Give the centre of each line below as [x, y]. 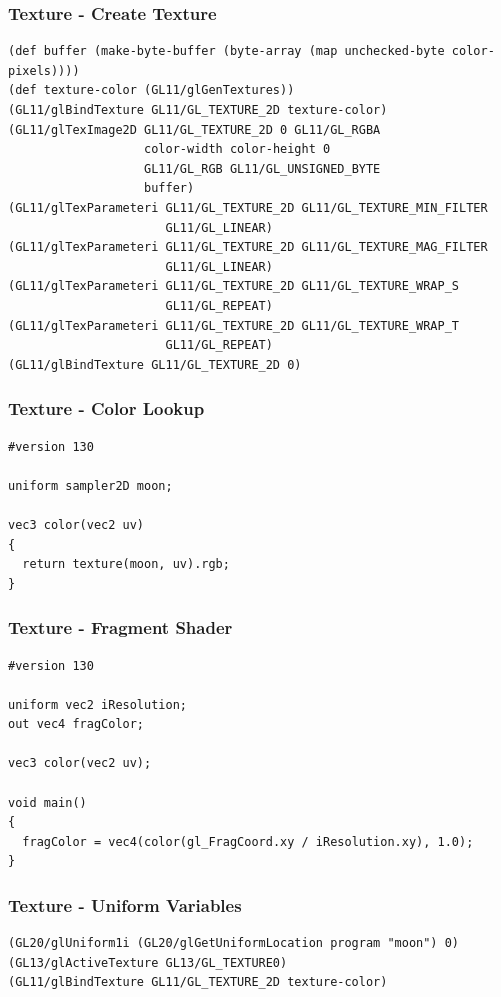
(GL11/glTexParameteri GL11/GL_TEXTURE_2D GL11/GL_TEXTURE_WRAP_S [234, 286]
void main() [47, 802]
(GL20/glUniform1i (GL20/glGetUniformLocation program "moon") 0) [234, 943]
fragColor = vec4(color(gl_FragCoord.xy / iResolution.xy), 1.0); [248, 841]
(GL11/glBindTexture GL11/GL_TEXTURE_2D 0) [155, 364]
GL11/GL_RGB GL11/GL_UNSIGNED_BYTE [262, 168]
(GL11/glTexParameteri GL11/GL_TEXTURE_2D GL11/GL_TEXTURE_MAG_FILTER [248, 247]
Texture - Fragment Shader [120, 627]
